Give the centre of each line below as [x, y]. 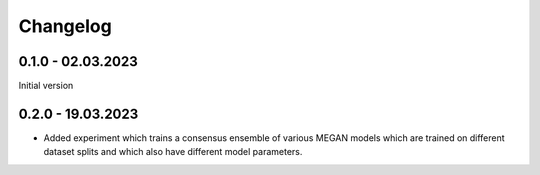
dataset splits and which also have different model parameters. [173, 152]
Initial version [46, 86]
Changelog [65, 26]
